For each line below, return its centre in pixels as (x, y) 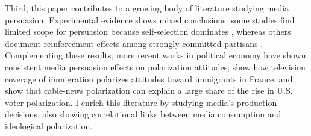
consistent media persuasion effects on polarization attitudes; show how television (155, 66)
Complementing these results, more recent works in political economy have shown (155, 55)
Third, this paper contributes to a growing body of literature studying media (147, 8)
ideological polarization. (49, 125)
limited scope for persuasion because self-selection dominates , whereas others (148, 32)
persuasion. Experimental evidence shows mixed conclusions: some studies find (150, 20)
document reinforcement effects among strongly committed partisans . (134, 43)
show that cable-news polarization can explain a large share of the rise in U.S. (149, 91)
